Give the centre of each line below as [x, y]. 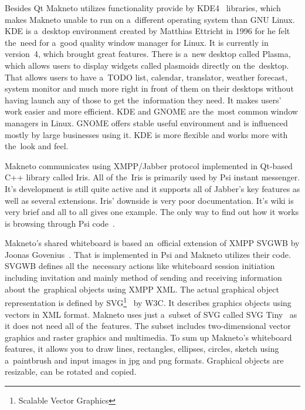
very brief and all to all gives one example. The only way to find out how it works [152, 212]
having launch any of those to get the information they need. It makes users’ [143, 100]
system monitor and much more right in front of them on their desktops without [149, 88]
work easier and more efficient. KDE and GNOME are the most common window [151, 111]
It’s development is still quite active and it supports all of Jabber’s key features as [152, 188]
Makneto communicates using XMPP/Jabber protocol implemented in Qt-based [149, 165]
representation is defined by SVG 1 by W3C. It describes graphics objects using [148, 302]
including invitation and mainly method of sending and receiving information [143, 278]
